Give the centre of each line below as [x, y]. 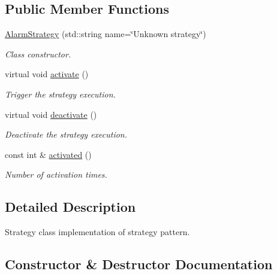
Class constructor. [38, 54]
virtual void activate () [47, 74]
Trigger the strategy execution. [60, 94]
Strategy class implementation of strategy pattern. [97, 232]
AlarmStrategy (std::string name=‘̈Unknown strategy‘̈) [106, 34]
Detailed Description [70, 207]
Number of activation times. [56, 174]
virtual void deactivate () [51, 114]
